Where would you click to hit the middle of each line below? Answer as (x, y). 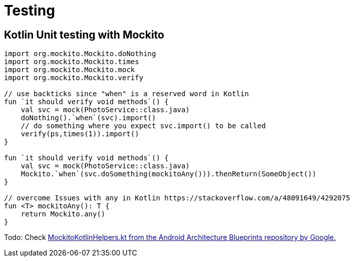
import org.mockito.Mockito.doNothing (80, 54)
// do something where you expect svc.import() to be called (143, 126)
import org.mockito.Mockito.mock (70, 70)
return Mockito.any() (63, 214)
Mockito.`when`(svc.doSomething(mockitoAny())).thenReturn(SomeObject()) (168, 174)
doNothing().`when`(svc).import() (88, 118)
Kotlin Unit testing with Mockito (84, 35)
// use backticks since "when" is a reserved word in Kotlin (126, 94)
